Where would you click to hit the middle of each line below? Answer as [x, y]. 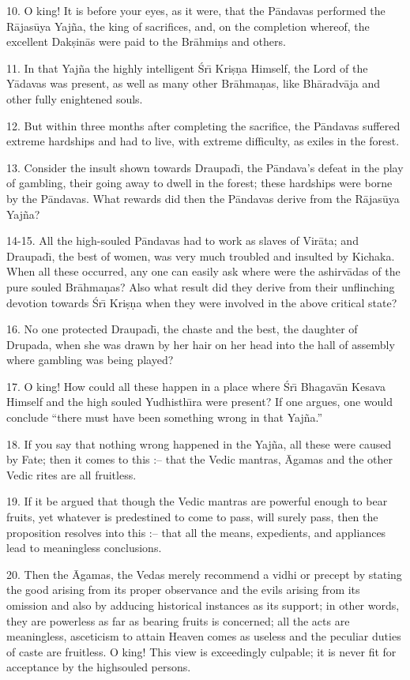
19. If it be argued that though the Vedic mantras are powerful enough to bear [197, 501]
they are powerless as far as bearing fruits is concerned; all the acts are [178, 620]
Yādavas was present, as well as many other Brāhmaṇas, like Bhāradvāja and [194, 83]
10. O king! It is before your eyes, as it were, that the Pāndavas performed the [196, 10]
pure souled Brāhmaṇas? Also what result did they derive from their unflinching [201, 286]
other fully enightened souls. [75, 98]
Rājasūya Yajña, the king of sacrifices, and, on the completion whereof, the [188, 26]
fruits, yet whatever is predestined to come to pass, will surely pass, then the [192, 517]
